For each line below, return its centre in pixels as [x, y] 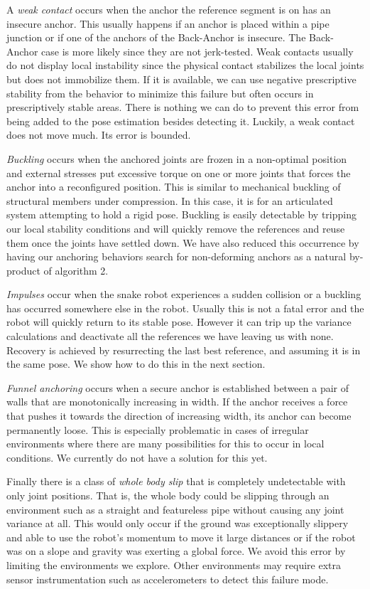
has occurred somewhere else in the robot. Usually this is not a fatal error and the [185, 308]
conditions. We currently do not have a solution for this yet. [137, 457]
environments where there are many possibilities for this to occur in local [165, 444]
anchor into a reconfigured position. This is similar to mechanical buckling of [174, 187]
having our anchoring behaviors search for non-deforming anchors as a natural [176, 256]
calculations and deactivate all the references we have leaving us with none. [170, 336]
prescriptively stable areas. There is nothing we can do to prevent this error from [183, 107]
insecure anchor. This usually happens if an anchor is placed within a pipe [168, 23]
